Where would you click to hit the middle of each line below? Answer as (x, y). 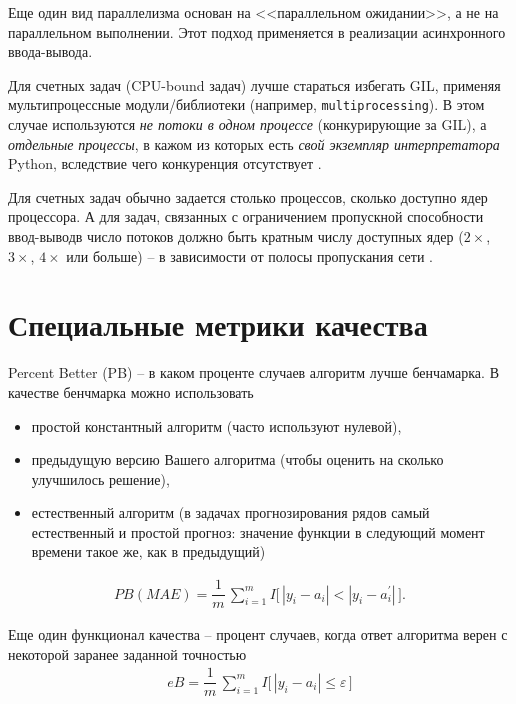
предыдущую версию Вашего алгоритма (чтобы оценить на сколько (237, 459)
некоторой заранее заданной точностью (127, 653)
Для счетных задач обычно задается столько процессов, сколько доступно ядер (248, 196)
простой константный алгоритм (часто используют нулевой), (216, 425)
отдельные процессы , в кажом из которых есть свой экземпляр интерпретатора (254, 143)
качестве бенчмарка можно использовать (131, 391)
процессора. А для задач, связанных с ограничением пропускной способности (246, 216)
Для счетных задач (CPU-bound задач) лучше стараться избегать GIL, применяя (254, 84)
